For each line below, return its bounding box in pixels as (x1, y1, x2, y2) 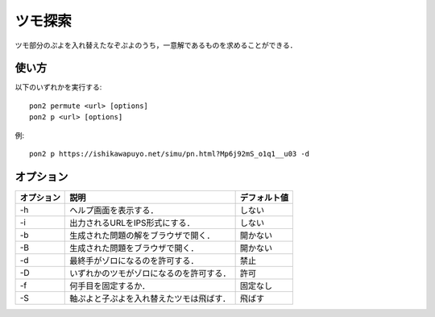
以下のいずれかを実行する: (14, 82, 102, 92)
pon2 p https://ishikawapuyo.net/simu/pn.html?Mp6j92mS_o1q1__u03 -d (29, 149, 310, 159)
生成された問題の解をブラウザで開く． (69, 230, 215, 241)
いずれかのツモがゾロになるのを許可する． (69, 267, 231, 278)
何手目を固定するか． (69, 280, 151, 291)
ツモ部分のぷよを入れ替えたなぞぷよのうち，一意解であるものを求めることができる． (14, 40, 297, 50)
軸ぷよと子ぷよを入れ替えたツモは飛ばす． (69, 293, 231, 304)
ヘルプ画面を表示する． (69, 204, 159, 215)
